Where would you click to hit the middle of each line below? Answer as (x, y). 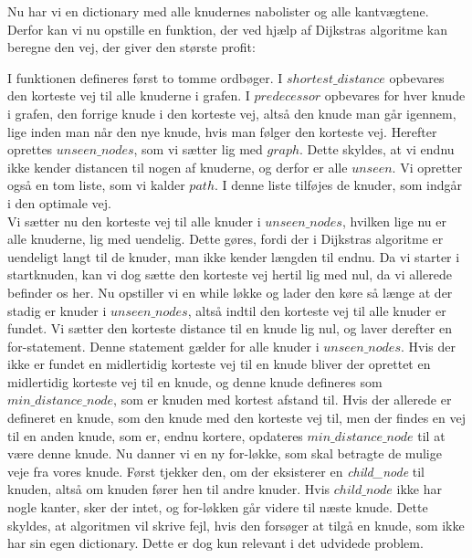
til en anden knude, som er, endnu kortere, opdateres (155, 435)
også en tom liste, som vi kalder (96, 185)
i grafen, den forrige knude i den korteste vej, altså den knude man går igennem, (232, 113)
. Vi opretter (427, 167)
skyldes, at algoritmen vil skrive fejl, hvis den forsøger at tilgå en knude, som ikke (236, 525)
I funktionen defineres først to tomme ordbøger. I (145, 77)
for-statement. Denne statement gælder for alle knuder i (163, 346)
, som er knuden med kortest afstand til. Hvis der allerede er (283, 400)
